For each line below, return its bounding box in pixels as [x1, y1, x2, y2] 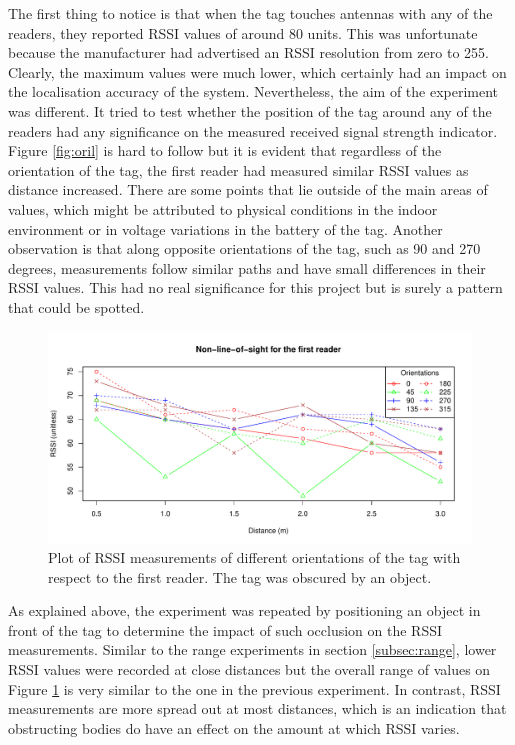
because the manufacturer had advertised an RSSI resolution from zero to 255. [8, 42, 489, 63]
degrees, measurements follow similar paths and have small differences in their [8, 257, 486, 278]
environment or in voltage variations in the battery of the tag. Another [8, 218, 443, 239]
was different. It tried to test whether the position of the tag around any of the [8, 100, 492, 121]
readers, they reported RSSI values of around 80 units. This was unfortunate [8, 22, 478, 43]
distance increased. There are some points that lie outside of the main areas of [8, 179, 488, 200]
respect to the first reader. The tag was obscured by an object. [48, 566, 432, 587]
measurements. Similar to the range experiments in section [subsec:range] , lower [8, 639, 497, 660]
